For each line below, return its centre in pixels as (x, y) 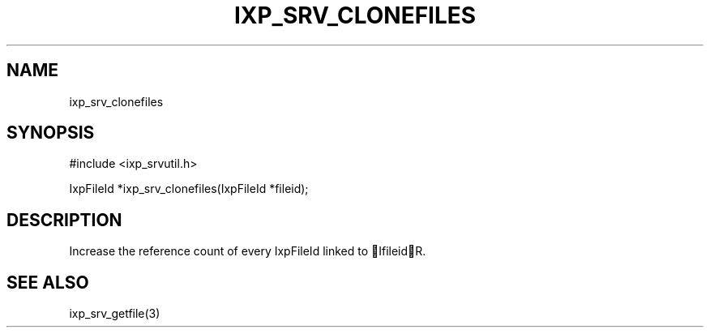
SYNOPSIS (51, 133)
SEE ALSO (48, 282)
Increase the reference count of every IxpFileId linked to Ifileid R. (248, 251)
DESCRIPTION (64, 220)
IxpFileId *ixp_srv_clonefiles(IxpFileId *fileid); (189, 189)
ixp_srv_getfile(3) (115, 314)
